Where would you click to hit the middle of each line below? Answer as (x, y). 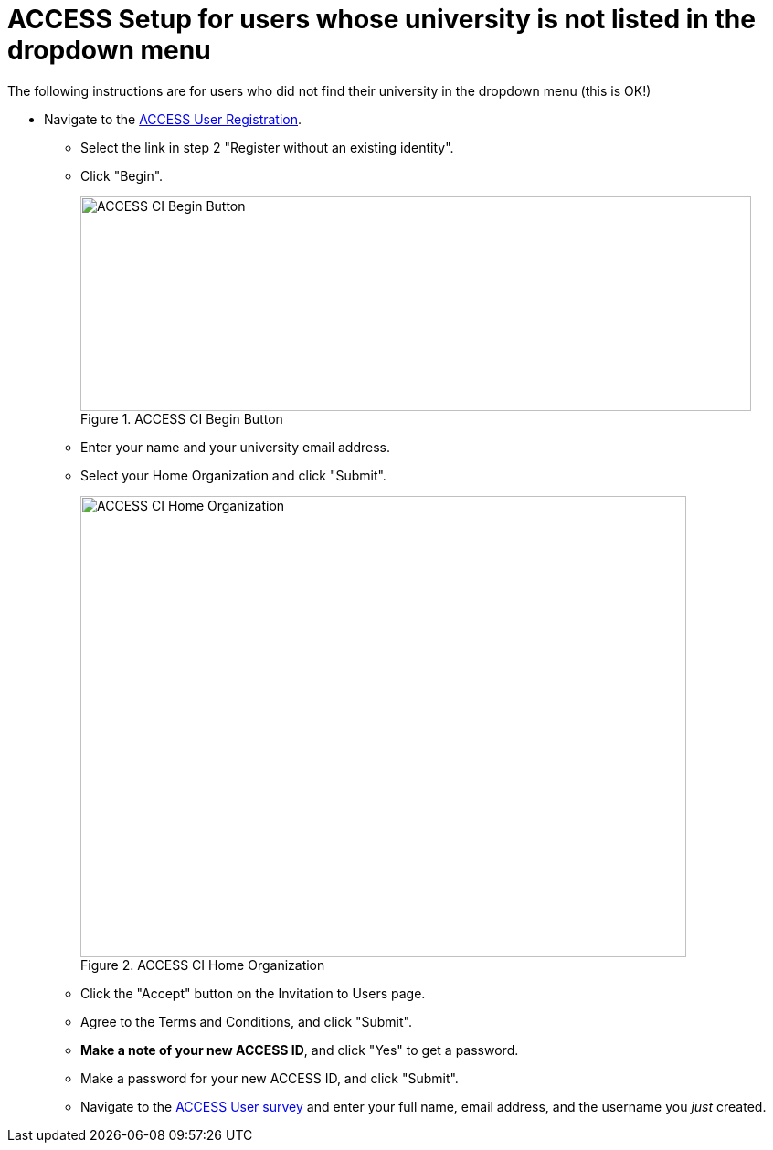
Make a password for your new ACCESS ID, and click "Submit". (270, 1078)
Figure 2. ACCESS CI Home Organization (203, 965)
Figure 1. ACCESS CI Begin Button (182, 418)
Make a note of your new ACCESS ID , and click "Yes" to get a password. (300, 1050)
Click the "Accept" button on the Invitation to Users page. (253, 993)
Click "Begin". (122, 175)
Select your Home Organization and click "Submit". (233, 475)
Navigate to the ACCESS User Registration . (173, 119)
